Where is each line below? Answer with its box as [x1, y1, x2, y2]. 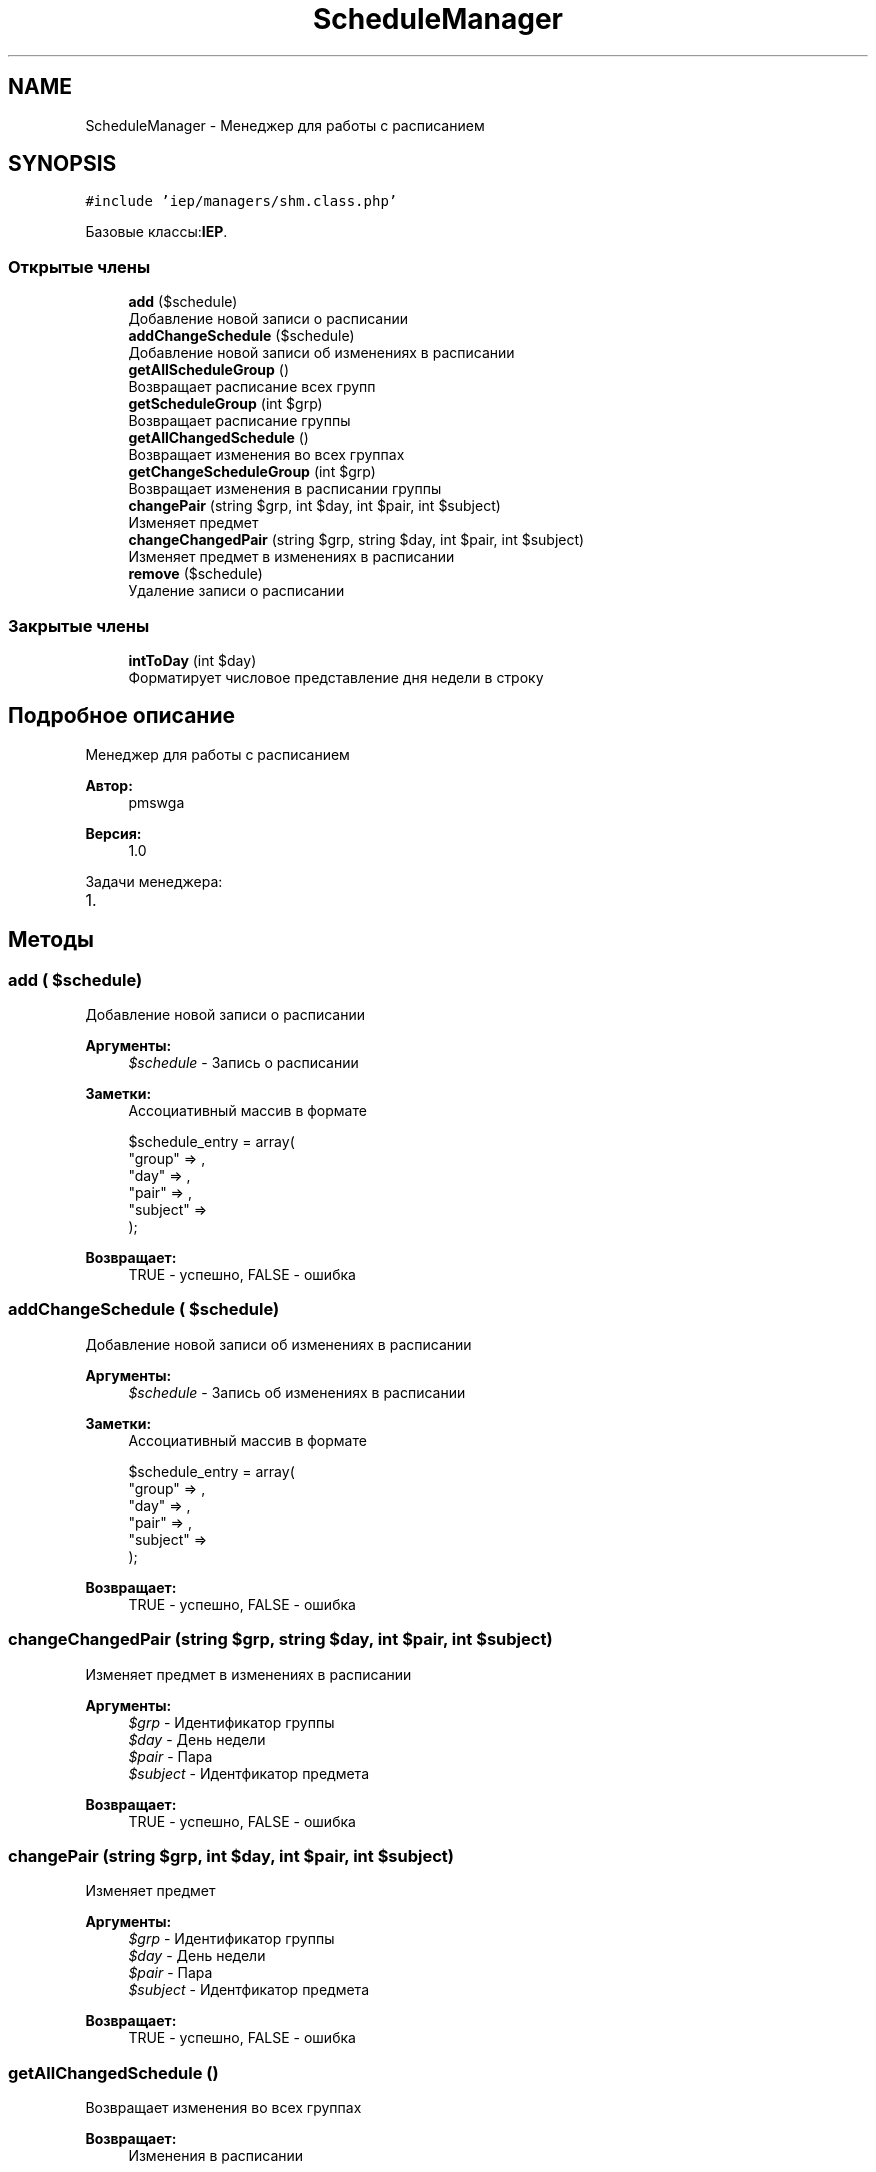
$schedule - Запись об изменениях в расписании [128, 1383, 466, 1401]
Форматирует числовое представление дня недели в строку [128, 668, 544, 686]
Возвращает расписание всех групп [128, 378, 376, 396]
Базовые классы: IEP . [85, 223, 228, 241]
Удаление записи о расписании [128, 582, 345, 600]
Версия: [85, 824, 142, 842]
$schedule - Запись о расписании [128, 1054, 359, 1071]
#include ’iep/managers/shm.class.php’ [85, 193, 398, 210]
